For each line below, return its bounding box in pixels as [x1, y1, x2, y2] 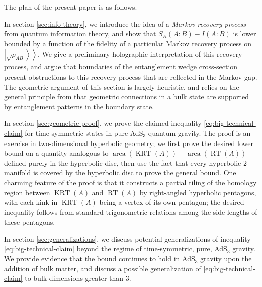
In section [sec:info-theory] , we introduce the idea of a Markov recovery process [4, 18, 246, 29]
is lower [233, 28, 256, 39]
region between [4, 187, 50, 197]
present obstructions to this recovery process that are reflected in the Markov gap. [4, 71, 257, 82]
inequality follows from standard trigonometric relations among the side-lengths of [4, 206, 257, 217]
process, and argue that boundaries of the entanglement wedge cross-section [4, 61, 238, 72]
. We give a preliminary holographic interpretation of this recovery [37, 49, 242, 59]
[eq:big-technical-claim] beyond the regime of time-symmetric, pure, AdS [4, 243, 227, 254]
